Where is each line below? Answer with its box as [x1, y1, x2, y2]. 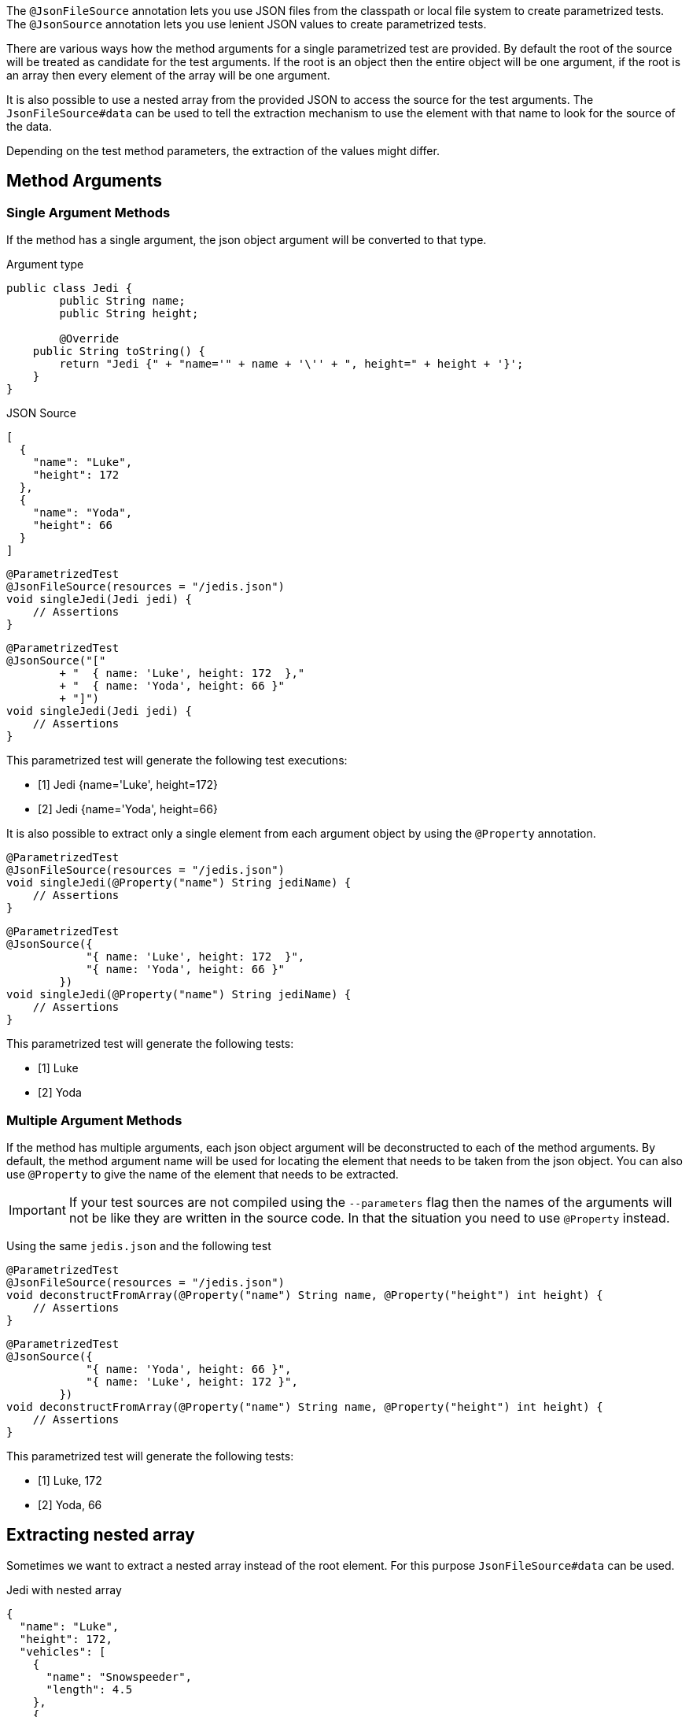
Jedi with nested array [6, 1582, 122, 1597]
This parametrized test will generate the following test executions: [6, 753, 348, 768]
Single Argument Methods [6, 204, 171, 220]
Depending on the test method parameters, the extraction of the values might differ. [6, 144, 440, 157]
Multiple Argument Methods [6, 1112, 182, 1128]
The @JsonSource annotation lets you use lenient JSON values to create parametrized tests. [6, 17, 487, 31]
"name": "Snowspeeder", [46, 1670, 193, 1683]
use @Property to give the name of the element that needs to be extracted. [6, 1167, 399, 1181]
